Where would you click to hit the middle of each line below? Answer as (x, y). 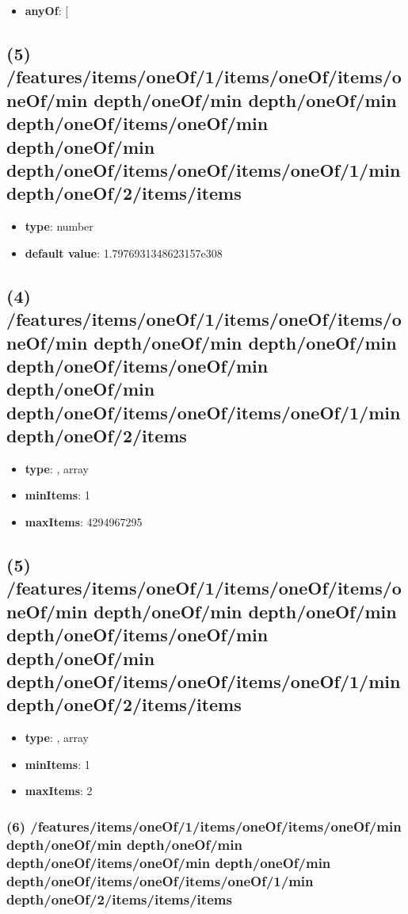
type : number (59, 226)
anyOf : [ (47, 10)
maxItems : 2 (59, 791)
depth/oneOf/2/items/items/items (119, 899)
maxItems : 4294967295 (84, 522)
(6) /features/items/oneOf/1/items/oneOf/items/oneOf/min (204, 826)
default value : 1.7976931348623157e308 (124, 252)
